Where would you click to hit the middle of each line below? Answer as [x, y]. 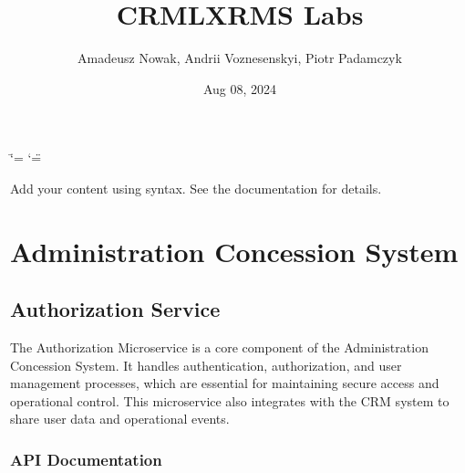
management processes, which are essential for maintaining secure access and [225, 383]
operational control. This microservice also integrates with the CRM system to [230, 400]
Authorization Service [115, 309]
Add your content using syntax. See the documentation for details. [196, 188]
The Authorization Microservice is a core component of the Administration [219, 347]
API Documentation [86, 459]
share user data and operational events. [120, 419]
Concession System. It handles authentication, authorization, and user [206, 365]
